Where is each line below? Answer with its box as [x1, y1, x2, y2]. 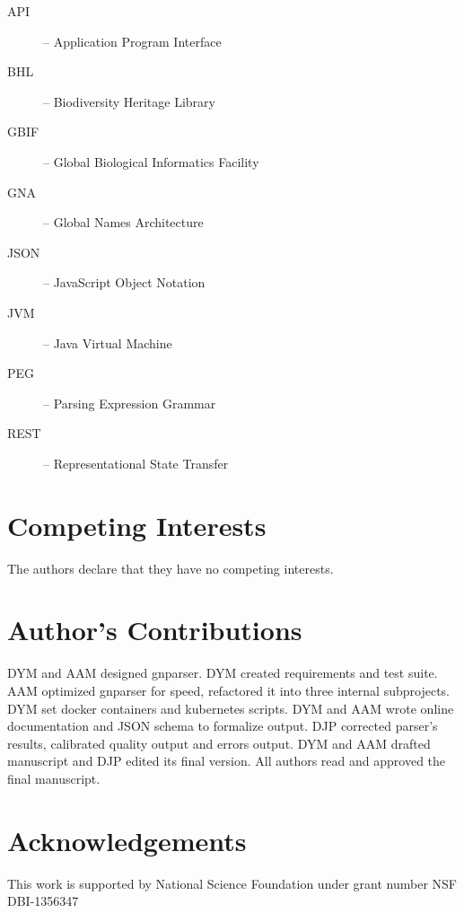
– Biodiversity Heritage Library [43, 92, 215, 110]
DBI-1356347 [7, 891, 79, 910]
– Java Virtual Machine [43, 333, 172, 352]
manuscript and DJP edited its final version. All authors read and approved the [7, 751, 446, 770]
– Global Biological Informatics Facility [43, 152, 259, 171]
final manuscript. [7, 768, 101, 787]
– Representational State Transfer [43, 453, 229, 472]
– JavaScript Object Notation [43, 273, 206, 292]
